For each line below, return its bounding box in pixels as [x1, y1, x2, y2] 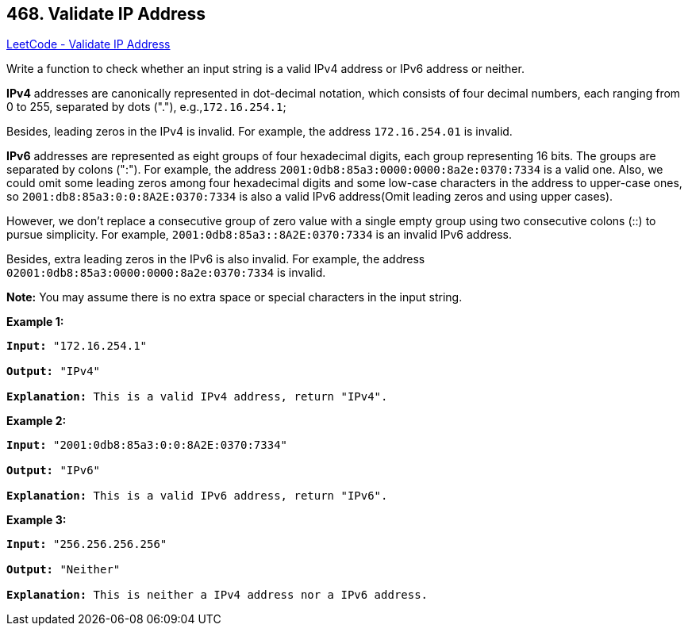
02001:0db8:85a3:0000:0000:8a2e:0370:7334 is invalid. [6, 266, 326, 280]
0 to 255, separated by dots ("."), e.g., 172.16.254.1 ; [6, 100, 286, 114]
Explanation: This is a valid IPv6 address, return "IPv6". [6, 489, 388, 503]
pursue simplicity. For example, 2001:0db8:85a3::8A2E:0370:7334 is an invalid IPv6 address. [6, 228, 512, 242]
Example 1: [6, 315, 64, 329]
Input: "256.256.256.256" [6, 538, 167, 551]
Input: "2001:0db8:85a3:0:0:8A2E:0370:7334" [6, 439, 288, 452]
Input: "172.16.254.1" [6, 339, 148, 353]
